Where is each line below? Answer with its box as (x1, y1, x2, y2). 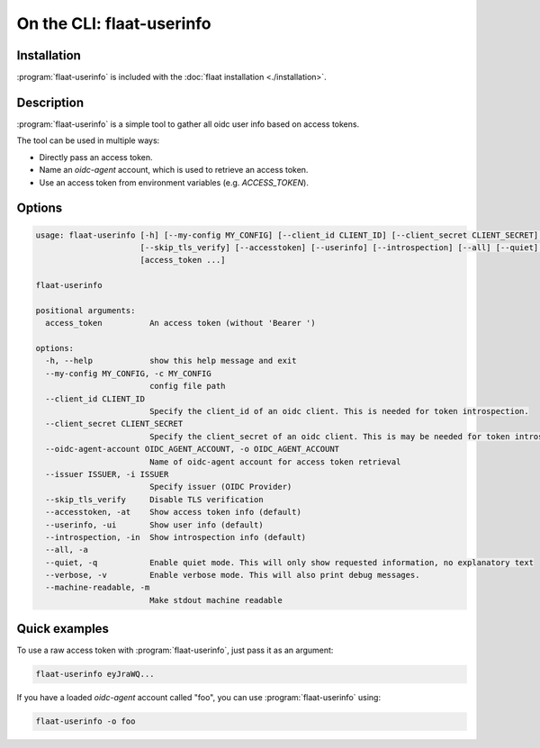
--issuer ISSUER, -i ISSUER (45, 469, 169, 479)
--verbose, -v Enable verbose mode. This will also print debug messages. (45, 570, 420, 581)
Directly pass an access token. (39, 151, 153, 162)
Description (16, 95, 85, 110)
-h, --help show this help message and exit (45, 356, 297, 366)
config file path (148, 381, 226, 392)
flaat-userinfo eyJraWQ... (35, 669, 155, 680)
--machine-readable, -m (45, 582, 150, 593)
